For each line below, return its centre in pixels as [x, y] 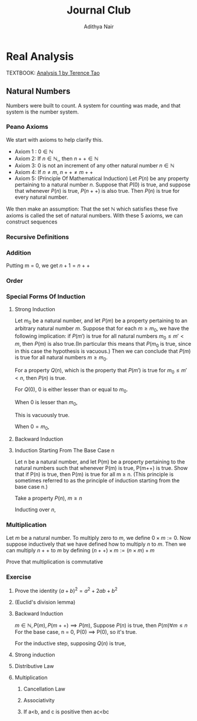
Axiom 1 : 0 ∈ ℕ [34, 151]
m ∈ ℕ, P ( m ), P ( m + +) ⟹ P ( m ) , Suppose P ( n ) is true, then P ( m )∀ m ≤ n [101, 625]
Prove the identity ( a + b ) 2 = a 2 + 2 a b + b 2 [66, 590]
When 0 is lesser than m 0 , [46, 403]
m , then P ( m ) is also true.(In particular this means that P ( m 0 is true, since [103, 344]
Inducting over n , [35, 510]
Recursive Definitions [38, 237]
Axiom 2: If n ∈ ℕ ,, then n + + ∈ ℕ [56, 158]
